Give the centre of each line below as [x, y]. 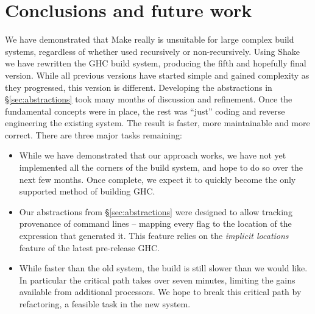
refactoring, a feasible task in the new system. [105, 304]
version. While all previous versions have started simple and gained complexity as [157, 75]
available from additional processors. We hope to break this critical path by [160, 292]
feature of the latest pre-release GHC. [89, 247]
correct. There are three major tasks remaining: [94, 134]
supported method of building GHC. [87, 191]
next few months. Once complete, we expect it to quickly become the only [157, 179]
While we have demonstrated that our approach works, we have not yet [153, 155]
